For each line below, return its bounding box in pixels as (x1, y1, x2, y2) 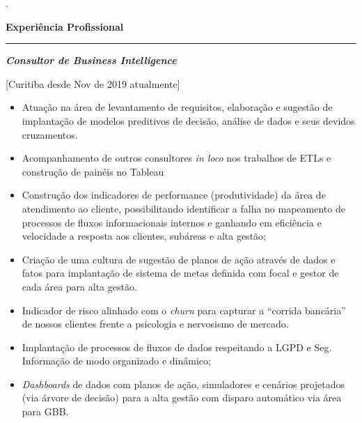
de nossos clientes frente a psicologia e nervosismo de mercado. (22, 316, 289, 331)
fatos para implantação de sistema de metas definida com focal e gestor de (22, 266, 339, 280)
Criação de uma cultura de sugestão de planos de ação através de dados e (22, 252, 336, 266)
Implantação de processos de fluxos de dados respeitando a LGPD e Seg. (22, 339, 332, 354)
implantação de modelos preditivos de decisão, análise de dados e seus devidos (22, 113, 355, 128)
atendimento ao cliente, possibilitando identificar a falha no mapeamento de (22, 201, 345, 215)
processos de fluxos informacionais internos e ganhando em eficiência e (22, 215, 322, 229)
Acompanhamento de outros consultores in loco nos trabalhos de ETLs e (22, 151, 331, 165)
